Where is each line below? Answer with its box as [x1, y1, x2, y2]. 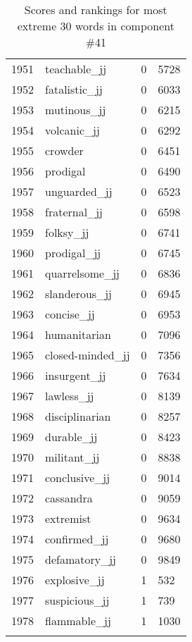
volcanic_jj [45, 122, 100, 138]
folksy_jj [45, 224, 89, 240]
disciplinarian [45, 408, 111, 424]
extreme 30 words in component [17, 18, 174, 34]
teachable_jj [45, 61, 107, 77]
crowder [45, 142, 84, 159]
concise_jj [45, 306, 95, 322]
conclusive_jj [45, 469, 110, 486]
